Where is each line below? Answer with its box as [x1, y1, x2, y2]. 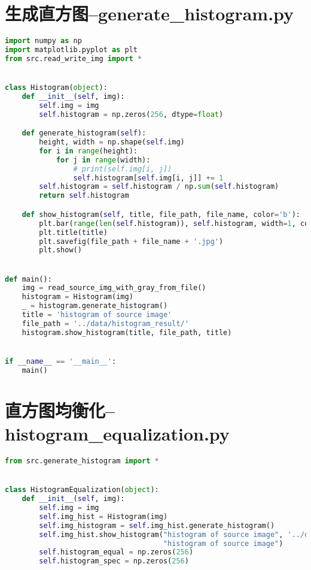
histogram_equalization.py [5, 421, 230, 446]
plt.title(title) [39, 228, 108, 237]
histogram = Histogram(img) [22, 292, 133, 301]
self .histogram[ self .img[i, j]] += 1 [73, 173, 224, 182]
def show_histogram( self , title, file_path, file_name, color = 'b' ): [22, 210, 301, 219]
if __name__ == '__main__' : [5, 357, 117, 366]
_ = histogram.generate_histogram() [22, 301, 168, 310]
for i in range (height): [39, 146, 138, 155]
